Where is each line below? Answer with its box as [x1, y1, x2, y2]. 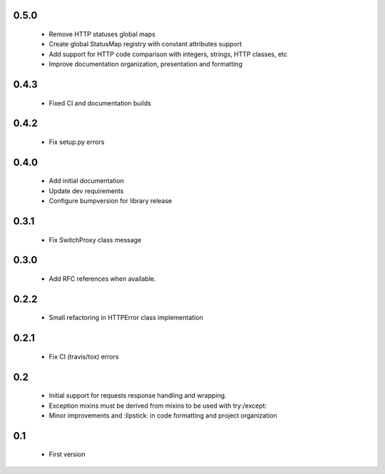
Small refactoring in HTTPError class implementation [48, 314, 203, 322]
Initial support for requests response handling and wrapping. [48, 391, 227, 400]
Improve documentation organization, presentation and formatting [48, 60, 242, 68]
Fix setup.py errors [48, 138, 105, 146]
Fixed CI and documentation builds [48, 98, 151, 107]
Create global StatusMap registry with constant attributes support [48, 40, 242, 48]
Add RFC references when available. [48, 274, 156, 283]
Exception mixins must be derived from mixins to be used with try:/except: [48, 401, 267, 410]
